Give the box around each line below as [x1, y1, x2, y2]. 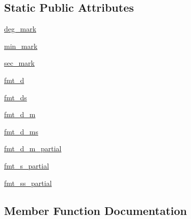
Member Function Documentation [4, 202, 187, 218]
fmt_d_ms [4, 126, 38, 136]
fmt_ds [4, 92, 27, 102]
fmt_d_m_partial [4, 143, 62, 154]
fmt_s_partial [4, 160, 49, 171]
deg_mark [4, 23, 37, 34]
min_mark [4, 40, 38, 51]
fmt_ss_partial [4, 177, 52, 188]
